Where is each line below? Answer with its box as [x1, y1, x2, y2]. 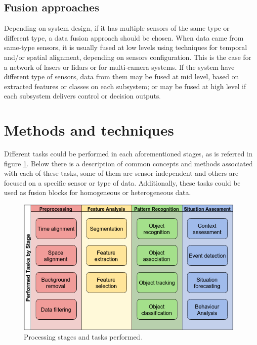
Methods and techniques [4, 120, 174, 140]
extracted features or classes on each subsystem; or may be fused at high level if [4, 81, 246, 91]
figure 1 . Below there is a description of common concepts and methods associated [4, 158, 253, 168]
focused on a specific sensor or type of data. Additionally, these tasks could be [4, 177, 241, 188]
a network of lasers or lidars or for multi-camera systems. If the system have [4, 61, 235, 72]
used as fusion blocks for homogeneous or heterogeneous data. [4, 187, 191, 197]
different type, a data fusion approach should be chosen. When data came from [4, 32, 244, 43]
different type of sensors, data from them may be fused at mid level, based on [4, 71, 239, 82]
